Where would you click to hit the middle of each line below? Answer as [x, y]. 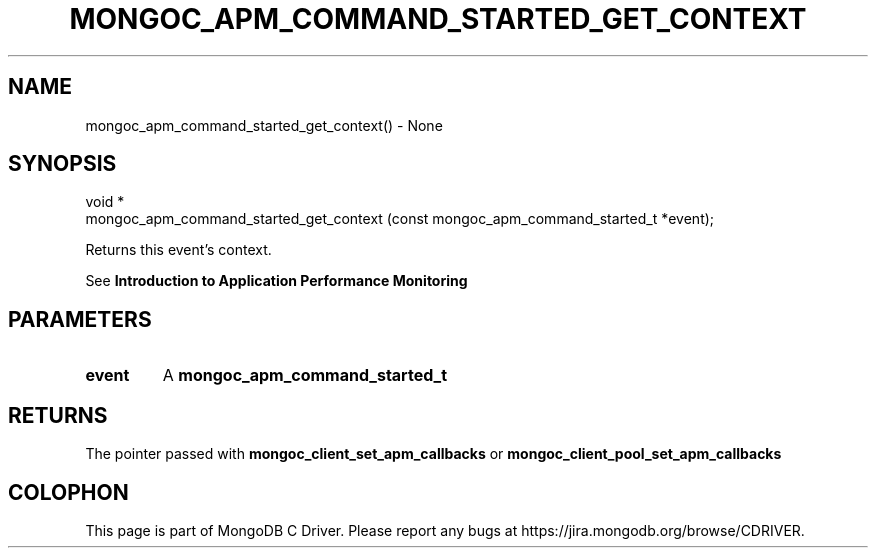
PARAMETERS [80, 319]
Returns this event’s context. [178, 250]
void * [105, 202]
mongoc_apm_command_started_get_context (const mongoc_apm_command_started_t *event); [400, 219]
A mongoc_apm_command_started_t [305, 375]
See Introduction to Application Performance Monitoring [276, 281]
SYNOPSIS [62, 164]
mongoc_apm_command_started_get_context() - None [264, 125]
